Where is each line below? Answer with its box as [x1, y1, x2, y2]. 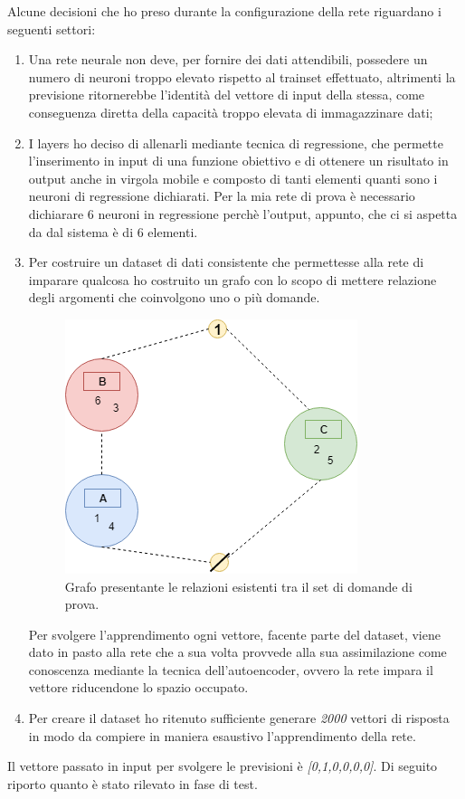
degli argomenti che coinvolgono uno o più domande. [28, 288, 320, 307]
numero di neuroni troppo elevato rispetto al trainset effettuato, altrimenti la [28, 67, 456, 86]
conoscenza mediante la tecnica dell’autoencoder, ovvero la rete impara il [28, 660, 433, 679]
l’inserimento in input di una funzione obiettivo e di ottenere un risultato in [28, 151, 449, 170]
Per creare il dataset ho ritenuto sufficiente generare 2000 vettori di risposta [28, 709, 450, 728]
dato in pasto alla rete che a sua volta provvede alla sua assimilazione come [28, 642, 447, 661]
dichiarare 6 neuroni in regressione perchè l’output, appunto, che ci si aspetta [28, 204, 458, 223]
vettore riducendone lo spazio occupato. [28, 678, 249, 697]
